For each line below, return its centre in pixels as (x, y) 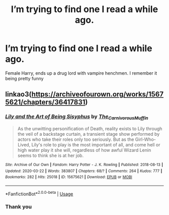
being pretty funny (24, 78)
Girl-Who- (145, 139)
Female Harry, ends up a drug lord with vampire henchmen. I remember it (81, 73)
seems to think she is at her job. (51, 155)
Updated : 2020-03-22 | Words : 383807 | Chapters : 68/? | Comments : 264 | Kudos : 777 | (84, 171)
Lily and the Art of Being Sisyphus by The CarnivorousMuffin (77, 117)
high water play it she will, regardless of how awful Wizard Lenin (84, 150)
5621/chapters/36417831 (45, 102)
